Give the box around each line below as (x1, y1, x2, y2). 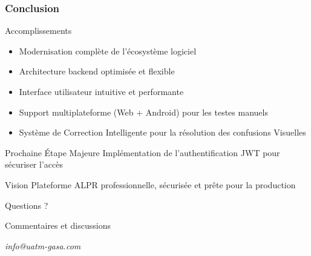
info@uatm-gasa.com (5, 239, 81, 252)
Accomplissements (5, 24, 72, 37)
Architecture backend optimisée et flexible (19, 65, 175, 77)
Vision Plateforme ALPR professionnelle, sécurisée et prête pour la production (5, 178, 296, 191)
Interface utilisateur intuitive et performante (19, 85, 184, 97)
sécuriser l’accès (5, 158, 63, 171)
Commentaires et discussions (5, 219, 111, 232)
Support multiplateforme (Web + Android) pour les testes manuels (19, 105, 268, 118)
